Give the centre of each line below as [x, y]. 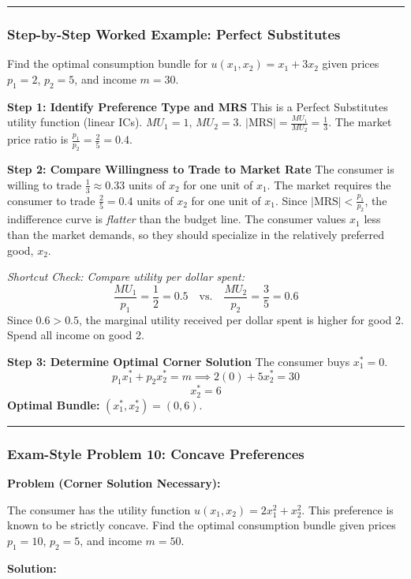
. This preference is [347, 509]
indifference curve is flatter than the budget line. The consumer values [177, 219]
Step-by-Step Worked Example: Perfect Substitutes [174, 34]
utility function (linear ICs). [75, 122]
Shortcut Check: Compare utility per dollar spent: [126, 276]
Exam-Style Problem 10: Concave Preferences [156, 453]
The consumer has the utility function [99, 509]
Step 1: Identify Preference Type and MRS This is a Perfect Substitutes [198, 106]
